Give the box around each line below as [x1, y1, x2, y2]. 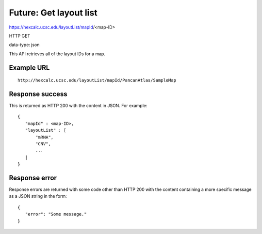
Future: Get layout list [9, 7, 98, 18]
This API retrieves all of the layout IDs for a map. [9, 51, 105, 57]
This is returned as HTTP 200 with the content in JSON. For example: [9, 103, 147, 109]
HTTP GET [9, 33, 31, 39]
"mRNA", [35, 134, 54, 140]
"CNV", [35, 141, 51, 146]
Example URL [9, 63, 50, 72]
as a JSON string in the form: [9, 193, 67, 199]
